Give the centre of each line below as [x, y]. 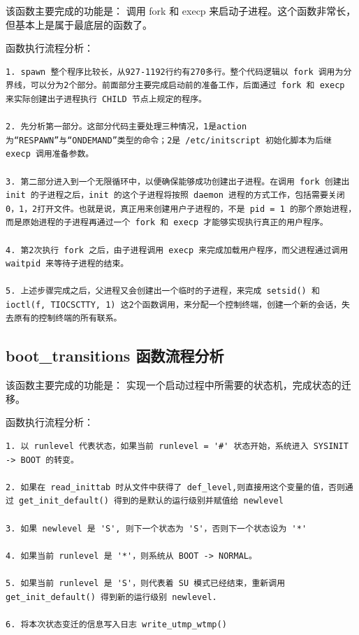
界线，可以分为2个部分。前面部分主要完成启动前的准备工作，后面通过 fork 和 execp [175, 86]
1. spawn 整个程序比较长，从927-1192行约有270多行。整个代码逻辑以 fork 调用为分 [179, 72]
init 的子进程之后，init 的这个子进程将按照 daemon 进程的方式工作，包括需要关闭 [175, 195]
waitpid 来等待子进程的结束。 [67, 264]
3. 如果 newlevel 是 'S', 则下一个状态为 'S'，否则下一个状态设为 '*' [156, 528]
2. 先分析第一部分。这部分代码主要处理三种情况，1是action [126, 127]
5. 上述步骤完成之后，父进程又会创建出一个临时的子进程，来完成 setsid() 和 [163, 291]
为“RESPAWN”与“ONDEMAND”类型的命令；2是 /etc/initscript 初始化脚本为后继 [169, 140]
